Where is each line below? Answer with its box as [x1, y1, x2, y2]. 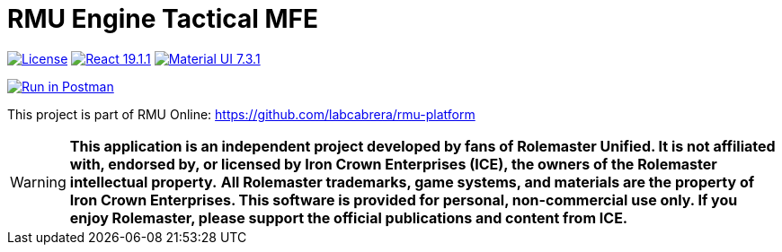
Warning [10, 172, 67, 191]
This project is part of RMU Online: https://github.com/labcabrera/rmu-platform [7, 106, 475, 122]
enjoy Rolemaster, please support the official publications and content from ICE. [69, 208, 628, 227]
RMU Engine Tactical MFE [7, 4, 319, 34]
